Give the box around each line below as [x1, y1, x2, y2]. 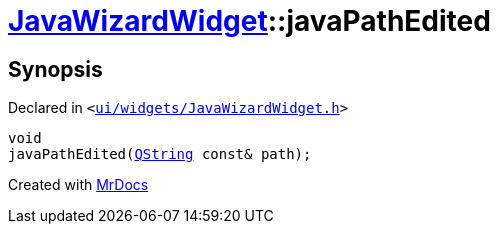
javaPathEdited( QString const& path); [8, 146, 312, 163]
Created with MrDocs [8, 176, 149, 194]
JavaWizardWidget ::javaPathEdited [8, 4, 491, 38]
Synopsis [8, 56, 103, 82]
